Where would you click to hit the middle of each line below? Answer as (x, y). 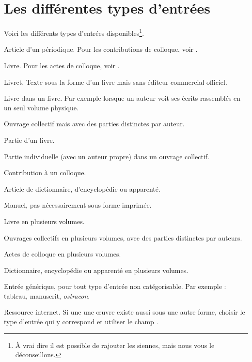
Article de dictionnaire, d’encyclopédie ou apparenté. (82, 189)
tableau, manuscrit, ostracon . (47, 295)
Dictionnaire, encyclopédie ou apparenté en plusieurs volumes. (96, 270)
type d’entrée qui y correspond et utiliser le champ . (81, 322)
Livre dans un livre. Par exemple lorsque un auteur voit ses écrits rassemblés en (122, 98)
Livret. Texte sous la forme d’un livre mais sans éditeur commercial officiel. (116, 82)
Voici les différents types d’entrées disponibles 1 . (74, 32)
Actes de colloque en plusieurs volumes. (63, 254)
